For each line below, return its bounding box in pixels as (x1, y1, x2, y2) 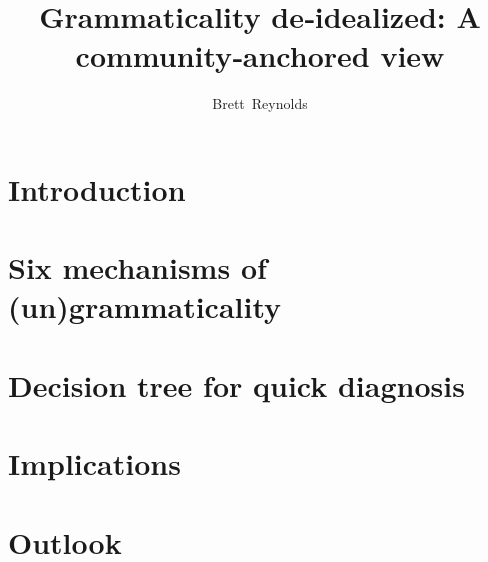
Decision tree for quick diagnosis (8, 364, 465, 405)
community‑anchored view (75, 35, 445, 76)
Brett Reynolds (212, 93, 308, 114)
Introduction (8, 168, 186, 209)
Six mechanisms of (8, 247, 267, 288)
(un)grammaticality (8, 286, 282, 327)
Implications (8, 443, 181, 484)
